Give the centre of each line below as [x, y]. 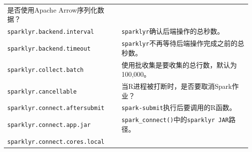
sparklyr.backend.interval [51, 32]
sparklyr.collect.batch [46, 70]
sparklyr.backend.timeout [49, 48]
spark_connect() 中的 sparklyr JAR [175, 119]
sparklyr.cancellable [42, 91]
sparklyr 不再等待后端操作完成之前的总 [183, 43]
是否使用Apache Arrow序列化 [52, 9]
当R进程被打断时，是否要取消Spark [177, 86]
